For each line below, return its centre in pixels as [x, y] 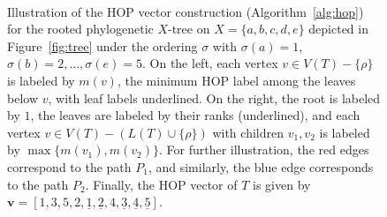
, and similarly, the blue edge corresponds [261, 166]
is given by [282, 184]
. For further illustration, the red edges [264, 150]
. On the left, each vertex [210, 63]
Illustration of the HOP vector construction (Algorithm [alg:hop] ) [186, 11]
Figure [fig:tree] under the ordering [102, 45]
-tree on [189, 29]
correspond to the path [69, 166]
